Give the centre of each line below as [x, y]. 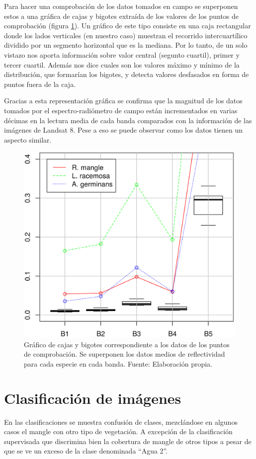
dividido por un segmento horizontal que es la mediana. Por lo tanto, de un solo [126, 45]
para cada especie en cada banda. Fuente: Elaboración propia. [118, 363]
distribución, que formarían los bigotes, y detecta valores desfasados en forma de [127, 74]
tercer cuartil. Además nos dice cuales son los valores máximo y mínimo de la [122, 64]
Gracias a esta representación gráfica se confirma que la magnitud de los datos [123, 101]
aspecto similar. [28, 139]
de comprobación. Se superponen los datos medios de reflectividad [125, 354]
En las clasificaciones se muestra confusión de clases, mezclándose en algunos [121, 421]
